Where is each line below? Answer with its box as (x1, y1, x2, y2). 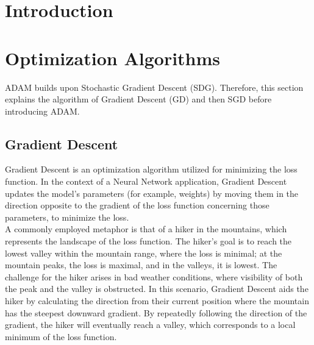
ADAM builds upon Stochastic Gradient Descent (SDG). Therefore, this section (5, 80, 304, 93)
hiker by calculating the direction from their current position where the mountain (5, 294, 309, 307)
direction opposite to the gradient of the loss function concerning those (5, 199, 269, 212)
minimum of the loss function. (5, 330, 117, 343)
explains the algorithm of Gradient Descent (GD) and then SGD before (5, 93, 272, 105)
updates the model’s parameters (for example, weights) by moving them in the (5, 187, 299, 199)
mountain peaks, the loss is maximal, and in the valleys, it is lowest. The (5, 258, 277, 271)
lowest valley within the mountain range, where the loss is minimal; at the (5, 246, 282, 259)
